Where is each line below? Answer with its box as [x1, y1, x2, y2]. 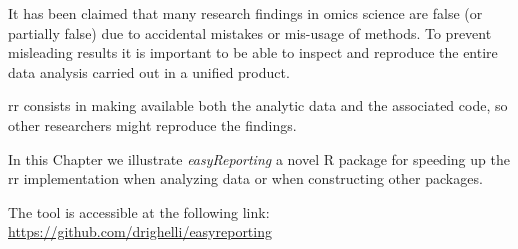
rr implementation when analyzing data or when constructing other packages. [8, 168, 483, 189]
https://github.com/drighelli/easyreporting [8, 221, 272, 242]
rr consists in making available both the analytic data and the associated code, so [8, 95, 508, 116]
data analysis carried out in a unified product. [8, 61, 290, 82]
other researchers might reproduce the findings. [8, 114, 297, 135]
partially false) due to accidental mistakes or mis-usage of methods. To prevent [8, 22, 492, 43]
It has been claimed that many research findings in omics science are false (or [8, 3, 483, 23]
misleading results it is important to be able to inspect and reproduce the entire [8, 42, 498, 63]
